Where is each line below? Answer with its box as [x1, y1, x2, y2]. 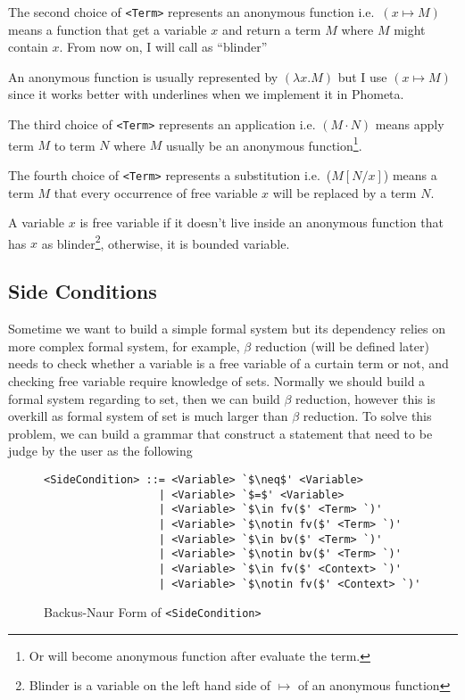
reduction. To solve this [303, 407, 432, 425]
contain [8, 37, 48, 56]
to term [54, 136, 95, 154]
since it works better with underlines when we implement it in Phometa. [8, 85, 404, 103]
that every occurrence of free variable [54, 183, 258, 202]
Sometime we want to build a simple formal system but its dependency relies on [8, 319, 446, 338]
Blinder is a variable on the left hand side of [29, 676, 271, 695]
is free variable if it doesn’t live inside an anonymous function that [79, 213, 444, 232]
